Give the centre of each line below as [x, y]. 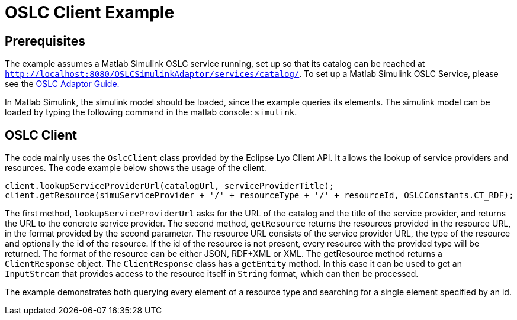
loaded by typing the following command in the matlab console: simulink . [151, 112]
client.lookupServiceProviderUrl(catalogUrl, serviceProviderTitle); [170, 186]
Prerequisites [45, 41]
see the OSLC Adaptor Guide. [62, 84]
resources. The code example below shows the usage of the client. [136, 168]
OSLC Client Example [90, 12]
